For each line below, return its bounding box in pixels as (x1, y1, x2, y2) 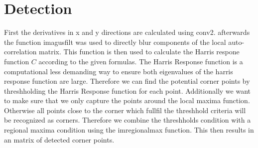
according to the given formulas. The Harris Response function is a (38, 56, 243, 66)
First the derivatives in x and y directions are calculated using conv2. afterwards (4, 27, 250, 37)
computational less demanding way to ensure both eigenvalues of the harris (4, 66, 233, 76)
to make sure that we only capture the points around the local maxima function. (4, 95, 250, 106)
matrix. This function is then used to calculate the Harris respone (39, 46, 240, 57)
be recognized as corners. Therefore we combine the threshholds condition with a (4, 115, 251, 125)
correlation (4, 46, 37, 57)
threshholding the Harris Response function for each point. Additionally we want (4, 85, 251, 96)
